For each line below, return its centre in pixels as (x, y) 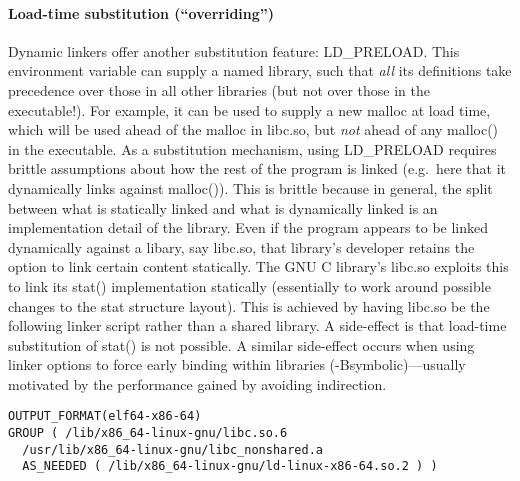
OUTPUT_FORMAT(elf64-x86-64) (105, 416)
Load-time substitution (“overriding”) (141, 12)
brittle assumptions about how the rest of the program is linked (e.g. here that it (257, 168)
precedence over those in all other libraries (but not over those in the (219, 89)
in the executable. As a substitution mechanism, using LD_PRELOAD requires (252, 148)
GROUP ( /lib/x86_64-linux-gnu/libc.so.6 (148, 433)
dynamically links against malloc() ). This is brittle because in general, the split (250, 187)
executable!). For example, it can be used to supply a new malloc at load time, (249, 109)
